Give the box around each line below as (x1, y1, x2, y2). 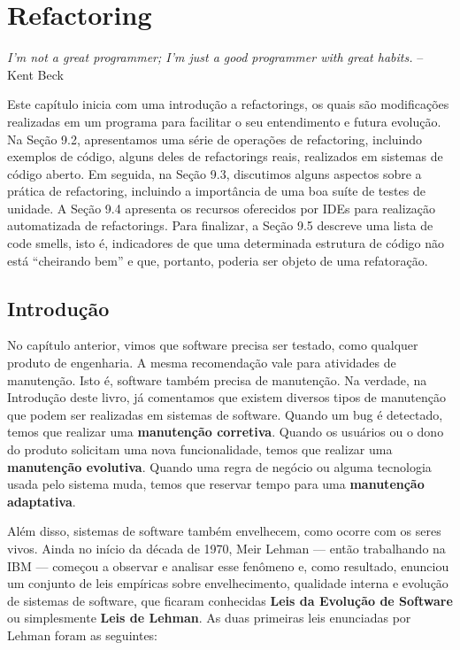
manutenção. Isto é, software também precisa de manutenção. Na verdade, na (7, 370, 427, 389)
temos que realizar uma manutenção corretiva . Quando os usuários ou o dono (7, 422, 444, 441)
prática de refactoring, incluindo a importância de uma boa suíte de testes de (7, 182, 425, 200)
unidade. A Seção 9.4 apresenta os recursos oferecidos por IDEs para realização (7, 198, 436, 217)
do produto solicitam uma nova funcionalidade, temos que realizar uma (7, 440, 393, 459)
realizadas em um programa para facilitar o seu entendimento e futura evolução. (7, 112, 441, 130)
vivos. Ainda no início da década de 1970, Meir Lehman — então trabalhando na (7, 538, 446, 557)
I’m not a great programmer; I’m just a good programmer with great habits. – (7, 48, 424, 66)
